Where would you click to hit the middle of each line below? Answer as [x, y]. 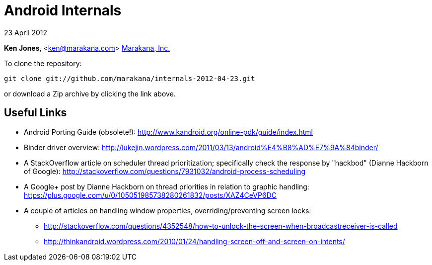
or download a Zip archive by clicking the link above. [90, 93]
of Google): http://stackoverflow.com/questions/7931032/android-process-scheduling [165, 171]
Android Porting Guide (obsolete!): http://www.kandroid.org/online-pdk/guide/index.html [168, 132]
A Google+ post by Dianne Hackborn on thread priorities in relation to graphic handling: [167, 186]
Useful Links [36, 113]
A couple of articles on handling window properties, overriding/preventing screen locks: [168, 210]
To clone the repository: [43, 63]
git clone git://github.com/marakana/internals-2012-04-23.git [130, 78]
